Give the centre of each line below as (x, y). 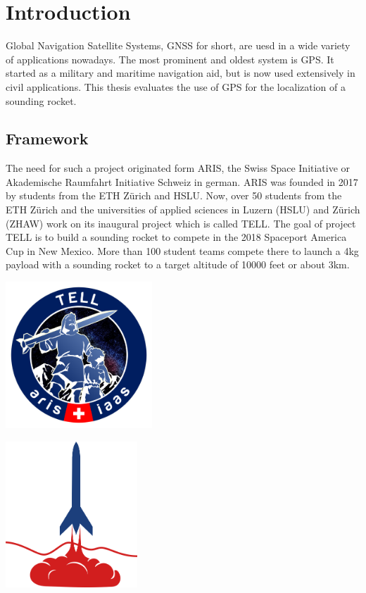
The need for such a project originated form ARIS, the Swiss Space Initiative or (178, 168)
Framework (47, 138)
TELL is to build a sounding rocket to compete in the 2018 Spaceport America (176, 237)
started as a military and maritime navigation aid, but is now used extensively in (181, 73)
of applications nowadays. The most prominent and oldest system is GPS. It (170, 59)
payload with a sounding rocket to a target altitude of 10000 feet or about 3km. (178, 264)
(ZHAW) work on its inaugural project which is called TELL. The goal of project (181, 223)
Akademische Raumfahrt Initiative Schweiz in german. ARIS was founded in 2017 (182, 181)
